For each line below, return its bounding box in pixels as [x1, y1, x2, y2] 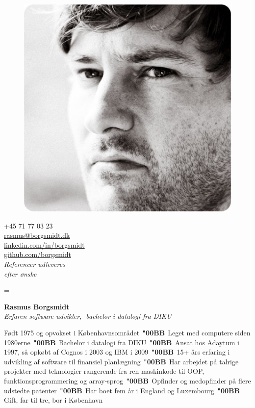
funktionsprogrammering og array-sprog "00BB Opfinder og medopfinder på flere [4, 375, 251, 385]
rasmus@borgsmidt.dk [4, 230, 70, 240]
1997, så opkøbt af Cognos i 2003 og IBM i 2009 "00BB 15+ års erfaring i [4, 347, 230, 357]
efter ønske [4, 268, 37, 279]
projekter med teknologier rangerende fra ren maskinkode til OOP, [4, 366, 204, 376]
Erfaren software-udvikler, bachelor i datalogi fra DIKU [4, 311, 172, 321]
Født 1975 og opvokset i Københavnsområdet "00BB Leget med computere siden [4, 327, 251, 337]
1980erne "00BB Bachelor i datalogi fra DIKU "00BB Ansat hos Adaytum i [4, 337, 239, 347]
